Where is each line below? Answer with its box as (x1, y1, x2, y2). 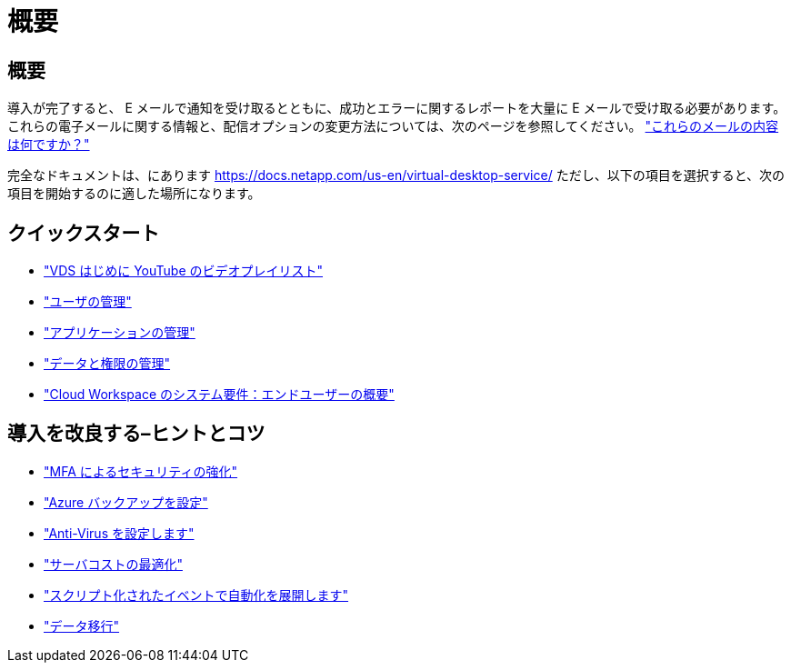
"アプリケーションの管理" (44, 325, 195, 341)
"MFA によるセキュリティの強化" (44, 463, 238, 479)
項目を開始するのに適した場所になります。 (7, 185, 261, 202)
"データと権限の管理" (44, 355, 171, 372)
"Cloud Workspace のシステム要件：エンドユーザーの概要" (44, 386, 395, 403)
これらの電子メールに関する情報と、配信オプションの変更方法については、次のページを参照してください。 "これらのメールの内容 (7, 118, 779, 135)
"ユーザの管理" (44, 294, 132, 310)
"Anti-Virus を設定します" (44, 525, 195, 541)
